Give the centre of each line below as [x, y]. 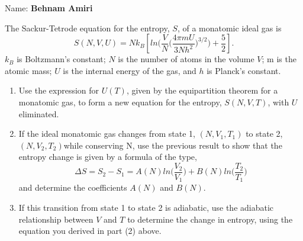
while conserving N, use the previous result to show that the [173, 145]
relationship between [56, 219]
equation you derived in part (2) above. [90, 231]
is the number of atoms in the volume [186, 59]
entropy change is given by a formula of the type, [108, 157]
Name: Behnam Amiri [49, 8]
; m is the [279, 59]
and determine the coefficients [73, 187]
